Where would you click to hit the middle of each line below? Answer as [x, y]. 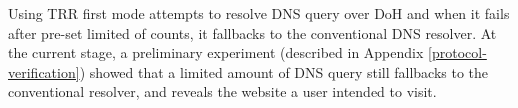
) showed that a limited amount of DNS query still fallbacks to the [284, 71]
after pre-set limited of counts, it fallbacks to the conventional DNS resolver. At [252, 32]
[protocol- [457, 52]
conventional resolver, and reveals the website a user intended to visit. [222, 91]
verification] [44, 71]
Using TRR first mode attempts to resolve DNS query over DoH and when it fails [259, 13]
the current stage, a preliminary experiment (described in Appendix [216, 52]
